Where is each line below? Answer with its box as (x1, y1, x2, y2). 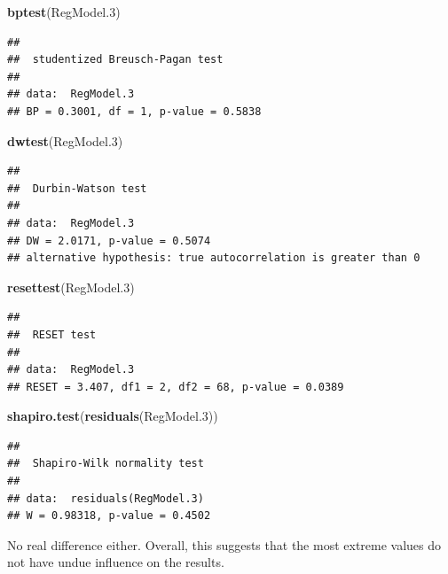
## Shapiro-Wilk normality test (7, 457, 204, 470)
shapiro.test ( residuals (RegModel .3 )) (7, 407, 218, 425)
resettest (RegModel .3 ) (7, 277, 135, 296)
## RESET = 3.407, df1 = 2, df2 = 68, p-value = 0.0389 (7, 380, 344, 393)
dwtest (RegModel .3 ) (7, 131, 123, 150)
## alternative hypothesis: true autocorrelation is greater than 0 (7, 252, 420, 265)
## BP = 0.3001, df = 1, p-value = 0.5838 (7, 105, 262, 118)
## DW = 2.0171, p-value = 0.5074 (7, 234, 211, 247)
